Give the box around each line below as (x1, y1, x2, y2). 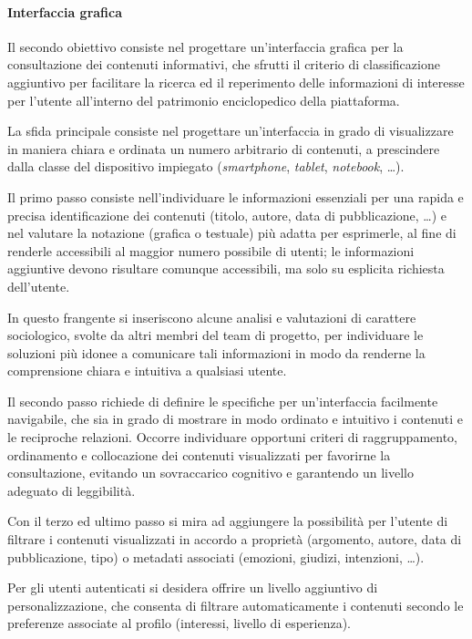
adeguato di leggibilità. (7, 480, 136, 500)
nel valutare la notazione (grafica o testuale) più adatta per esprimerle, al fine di (7, 223, 457, 242)
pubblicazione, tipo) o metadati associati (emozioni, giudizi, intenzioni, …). (7, 547, 425, 566)
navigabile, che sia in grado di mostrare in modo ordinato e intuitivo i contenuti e (7, 409, 464, 428)
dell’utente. (7, 276, 70, 295)
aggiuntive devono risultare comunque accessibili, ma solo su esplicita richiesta (7, 259, 445, 278)
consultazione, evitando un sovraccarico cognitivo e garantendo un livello (7, 463, 414, 482)
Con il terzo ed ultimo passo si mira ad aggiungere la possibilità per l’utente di (7, 511, 448, 531)
